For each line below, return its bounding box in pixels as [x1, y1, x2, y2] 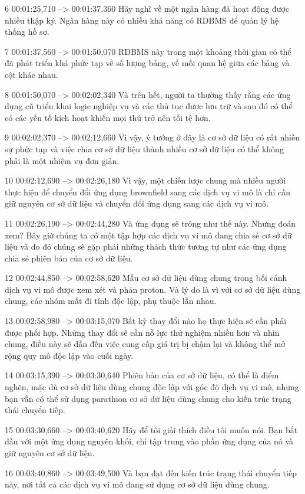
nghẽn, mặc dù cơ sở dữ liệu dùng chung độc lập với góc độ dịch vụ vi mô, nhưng [5, 381, 299, 393]
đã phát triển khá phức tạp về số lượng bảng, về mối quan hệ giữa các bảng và [5, 57, 290, 69]
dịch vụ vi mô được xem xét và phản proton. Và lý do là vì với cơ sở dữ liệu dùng [5, 283, 301, 295]
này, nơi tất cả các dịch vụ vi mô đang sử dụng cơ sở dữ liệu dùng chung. [5, 478, 270, 490]
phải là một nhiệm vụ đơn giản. [5, 154, 120, 166]
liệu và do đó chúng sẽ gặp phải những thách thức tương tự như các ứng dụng [5, 240, 287, 253]
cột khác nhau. [5, 68, 58, 80]
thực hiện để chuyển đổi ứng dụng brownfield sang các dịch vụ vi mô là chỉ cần [5, 185, 291, 198]
